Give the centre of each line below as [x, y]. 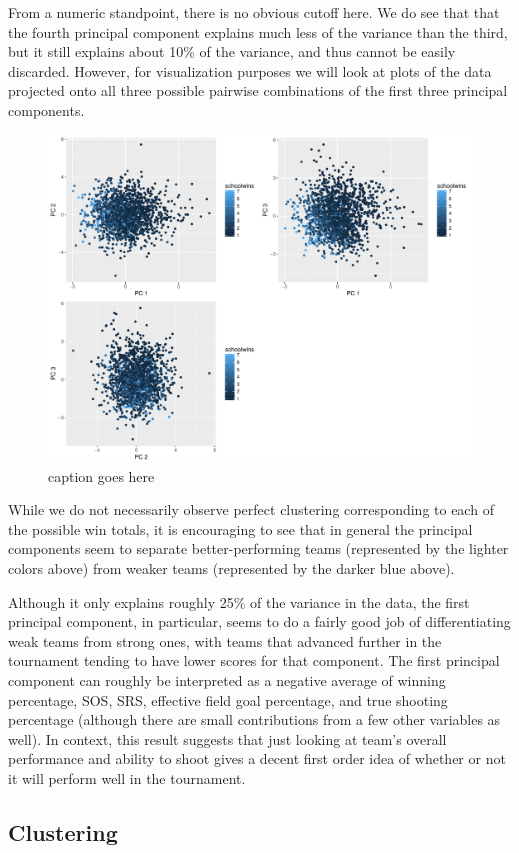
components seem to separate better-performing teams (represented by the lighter [258, 548]
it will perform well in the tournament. [127, 777]
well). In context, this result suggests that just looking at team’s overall [227, 738]
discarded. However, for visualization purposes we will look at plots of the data [250, 70]
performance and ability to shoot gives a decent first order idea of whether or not [257, 758]
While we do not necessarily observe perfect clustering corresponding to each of [251, 509]
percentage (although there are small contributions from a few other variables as [254, 719]
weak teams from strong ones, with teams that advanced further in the [225, 640]
